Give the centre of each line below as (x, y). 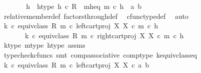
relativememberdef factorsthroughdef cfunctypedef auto (96, 16)
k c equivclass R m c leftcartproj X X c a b (76, 64)
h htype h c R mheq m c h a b (84, 6)
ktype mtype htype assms (44, 45)
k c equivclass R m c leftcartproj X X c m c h (81, 26)
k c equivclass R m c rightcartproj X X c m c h (104, 35)
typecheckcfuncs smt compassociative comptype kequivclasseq (100, 54)
